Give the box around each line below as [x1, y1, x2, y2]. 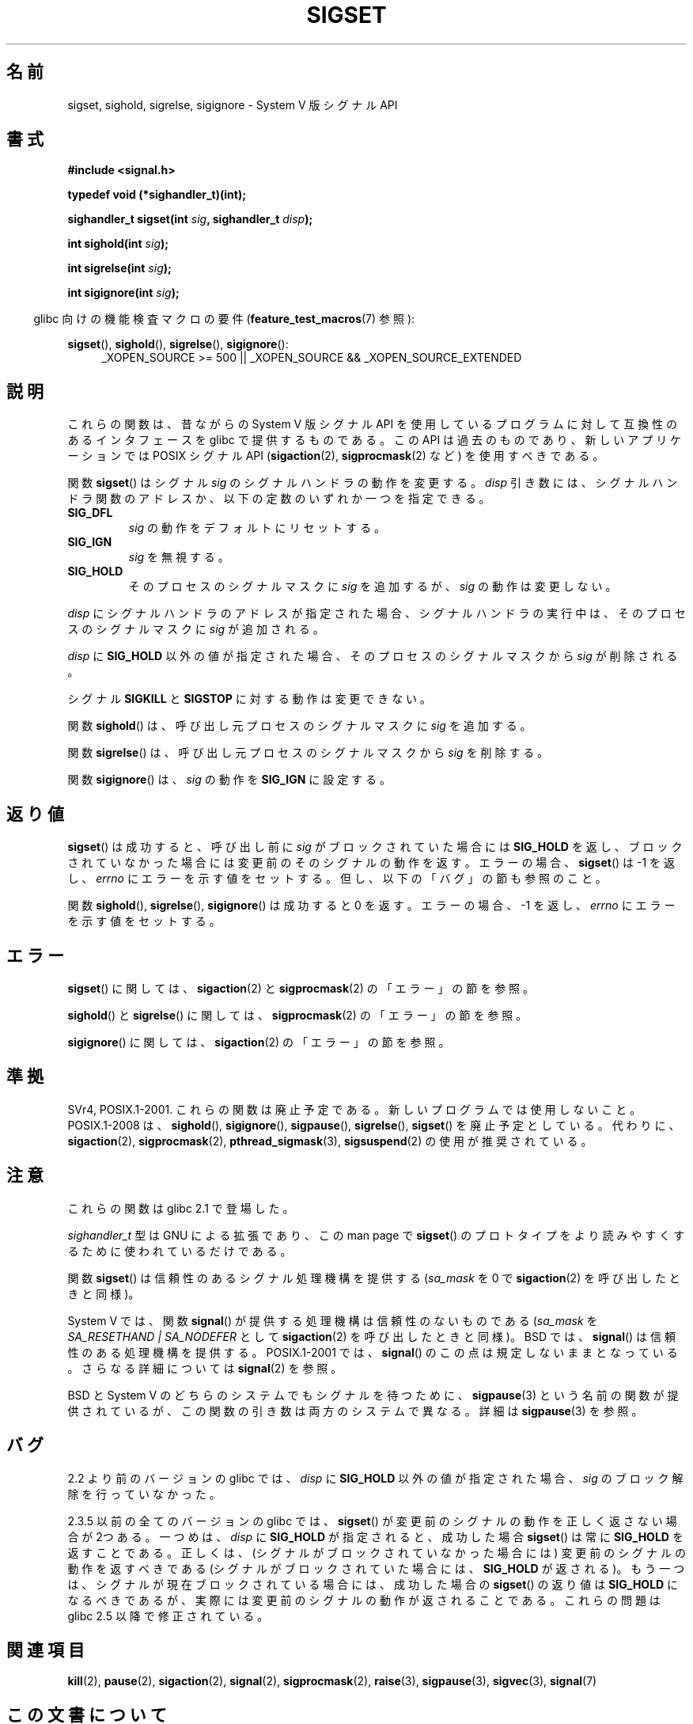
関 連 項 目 [6, 1639, 85, 1660]
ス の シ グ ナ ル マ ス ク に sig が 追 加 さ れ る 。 [67, 622, 324, 636]
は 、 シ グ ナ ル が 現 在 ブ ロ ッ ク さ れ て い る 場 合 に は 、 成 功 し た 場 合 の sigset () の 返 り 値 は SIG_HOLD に [67, 1577, 679, 1591]
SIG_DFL [67, 506, 113, 520]
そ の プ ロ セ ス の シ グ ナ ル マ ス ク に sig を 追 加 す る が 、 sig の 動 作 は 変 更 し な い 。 [128, 579, 617, 594]
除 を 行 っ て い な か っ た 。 [67, 1487, 221, 1501]
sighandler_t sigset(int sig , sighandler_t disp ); [67, 212, 313, 226]
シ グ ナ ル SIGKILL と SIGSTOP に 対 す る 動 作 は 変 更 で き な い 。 [67, 692, 432, 706]
